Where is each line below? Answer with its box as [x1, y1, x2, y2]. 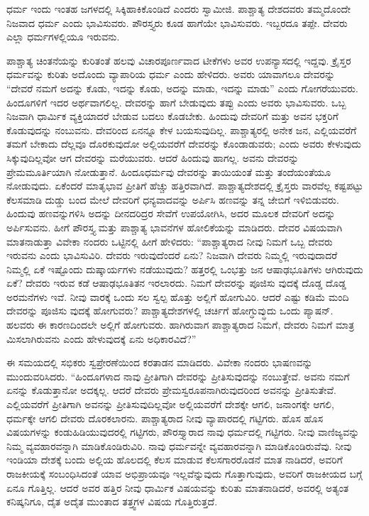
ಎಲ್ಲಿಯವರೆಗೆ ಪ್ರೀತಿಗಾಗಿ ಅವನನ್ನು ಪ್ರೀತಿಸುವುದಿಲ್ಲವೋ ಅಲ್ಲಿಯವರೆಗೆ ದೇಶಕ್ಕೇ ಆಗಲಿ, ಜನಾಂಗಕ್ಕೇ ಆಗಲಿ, [6, 397, 334, 412]
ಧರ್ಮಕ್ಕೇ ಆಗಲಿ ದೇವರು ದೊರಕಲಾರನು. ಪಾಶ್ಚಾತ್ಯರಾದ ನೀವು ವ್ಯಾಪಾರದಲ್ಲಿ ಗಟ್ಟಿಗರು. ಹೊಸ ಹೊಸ [6, 410, 324, 425]
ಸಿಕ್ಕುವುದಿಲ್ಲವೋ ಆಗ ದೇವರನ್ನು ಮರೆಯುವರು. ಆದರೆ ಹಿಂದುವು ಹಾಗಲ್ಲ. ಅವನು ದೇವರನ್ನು [6, 150, 299, 165]
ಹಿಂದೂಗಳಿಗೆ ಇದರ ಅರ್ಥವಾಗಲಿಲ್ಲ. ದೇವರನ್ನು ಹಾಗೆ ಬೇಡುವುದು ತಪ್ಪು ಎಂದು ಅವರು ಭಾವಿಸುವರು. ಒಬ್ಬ [6, 94, 346, 109]
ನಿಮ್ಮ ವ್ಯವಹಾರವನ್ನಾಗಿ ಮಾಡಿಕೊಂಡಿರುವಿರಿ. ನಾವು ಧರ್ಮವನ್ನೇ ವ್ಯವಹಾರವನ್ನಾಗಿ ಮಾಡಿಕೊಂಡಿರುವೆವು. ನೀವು [6, 438, 352, 453]
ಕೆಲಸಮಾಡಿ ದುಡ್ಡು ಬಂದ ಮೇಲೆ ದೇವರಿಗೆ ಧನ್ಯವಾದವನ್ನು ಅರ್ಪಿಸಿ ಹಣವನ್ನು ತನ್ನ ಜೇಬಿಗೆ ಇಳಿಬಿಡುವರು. [6, 192, 339, 207]
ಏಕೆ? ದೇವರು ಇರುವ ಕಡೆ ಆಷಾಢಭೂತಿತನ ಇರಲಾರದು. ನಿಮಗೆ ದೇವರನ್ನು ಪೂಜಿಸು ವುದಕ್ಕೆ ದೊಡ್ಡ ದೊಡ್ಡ [6, 275, 346, 290]
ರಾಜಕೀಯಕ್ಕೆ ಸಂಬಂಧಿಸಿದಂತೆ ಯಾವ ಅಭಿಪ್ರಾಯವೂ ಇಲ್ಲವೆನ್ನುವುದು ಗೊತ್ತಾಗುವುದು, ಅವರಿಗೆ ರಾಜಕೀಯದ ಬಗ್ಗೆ [6, 466, 363, 481]
